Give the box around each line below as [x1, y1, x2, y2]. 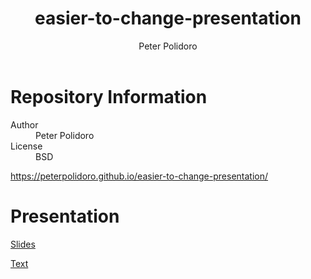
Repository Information [10, 85, 208, 108]
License [10, 140, 43, 152]
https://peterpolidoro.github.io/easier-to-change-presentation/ [10, 170, 269, 182]
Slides [10, 238, 36, 250]
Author [10, 118, 39, 131]
